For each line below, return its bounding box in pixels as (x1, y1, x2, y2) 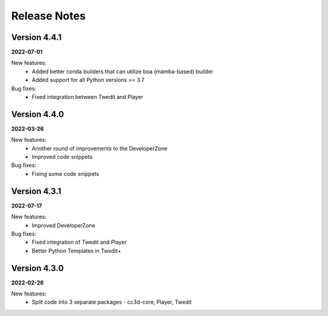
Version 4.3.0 (11, 263, 64, 273)
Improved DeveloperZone (32, 221, 95, 229)
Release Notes (11, 9, 86, 22)
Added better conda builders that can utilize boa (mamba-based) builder (32, 67, 214, 75)
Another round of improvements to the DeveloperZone (32, 144, 168, 152)
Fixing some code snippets (32, 170, 100, 177)
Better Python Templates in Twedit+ (32, 247, 121, 254)
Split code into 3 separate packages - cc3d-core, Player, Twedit (32, 298, 192, 306)
